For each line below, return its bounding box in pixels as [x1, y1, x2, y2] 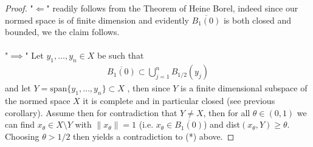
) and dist [204, 118, 240, 131]
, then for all [203, 106, 250, 119]
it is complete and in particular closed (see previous [83, 94, 275, 106]
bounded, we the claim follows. [5, 25, 120, 38]
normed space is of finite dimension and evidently [5, 13, 189, 26]
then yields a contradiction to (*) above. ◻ [73, 129, 235, 142]
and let [5, 82, 31, 94]
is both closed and [223, 13, 291, 26]
